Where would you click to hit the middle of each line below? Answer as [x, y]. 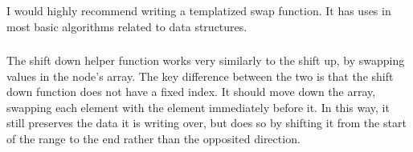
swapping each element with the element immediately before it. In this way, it [198, 107]
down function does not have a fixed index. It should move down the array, [191, 92]
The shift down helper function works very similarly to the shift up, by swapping [206, 60]
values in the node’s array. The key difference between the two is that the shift [200, 76]
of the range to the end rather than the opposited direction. [153, 139]
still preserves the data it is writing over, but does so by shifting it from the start [206, 123]
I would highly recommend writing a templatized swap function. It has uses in [199, 10]
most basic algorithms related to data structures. [127, 26]
